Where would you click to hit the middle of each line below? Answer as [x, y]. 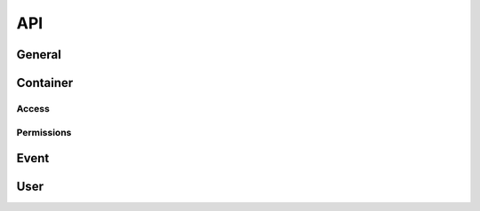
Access [33, 108]
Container [45, 83]
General [39, 55]
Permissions [44, 132]
